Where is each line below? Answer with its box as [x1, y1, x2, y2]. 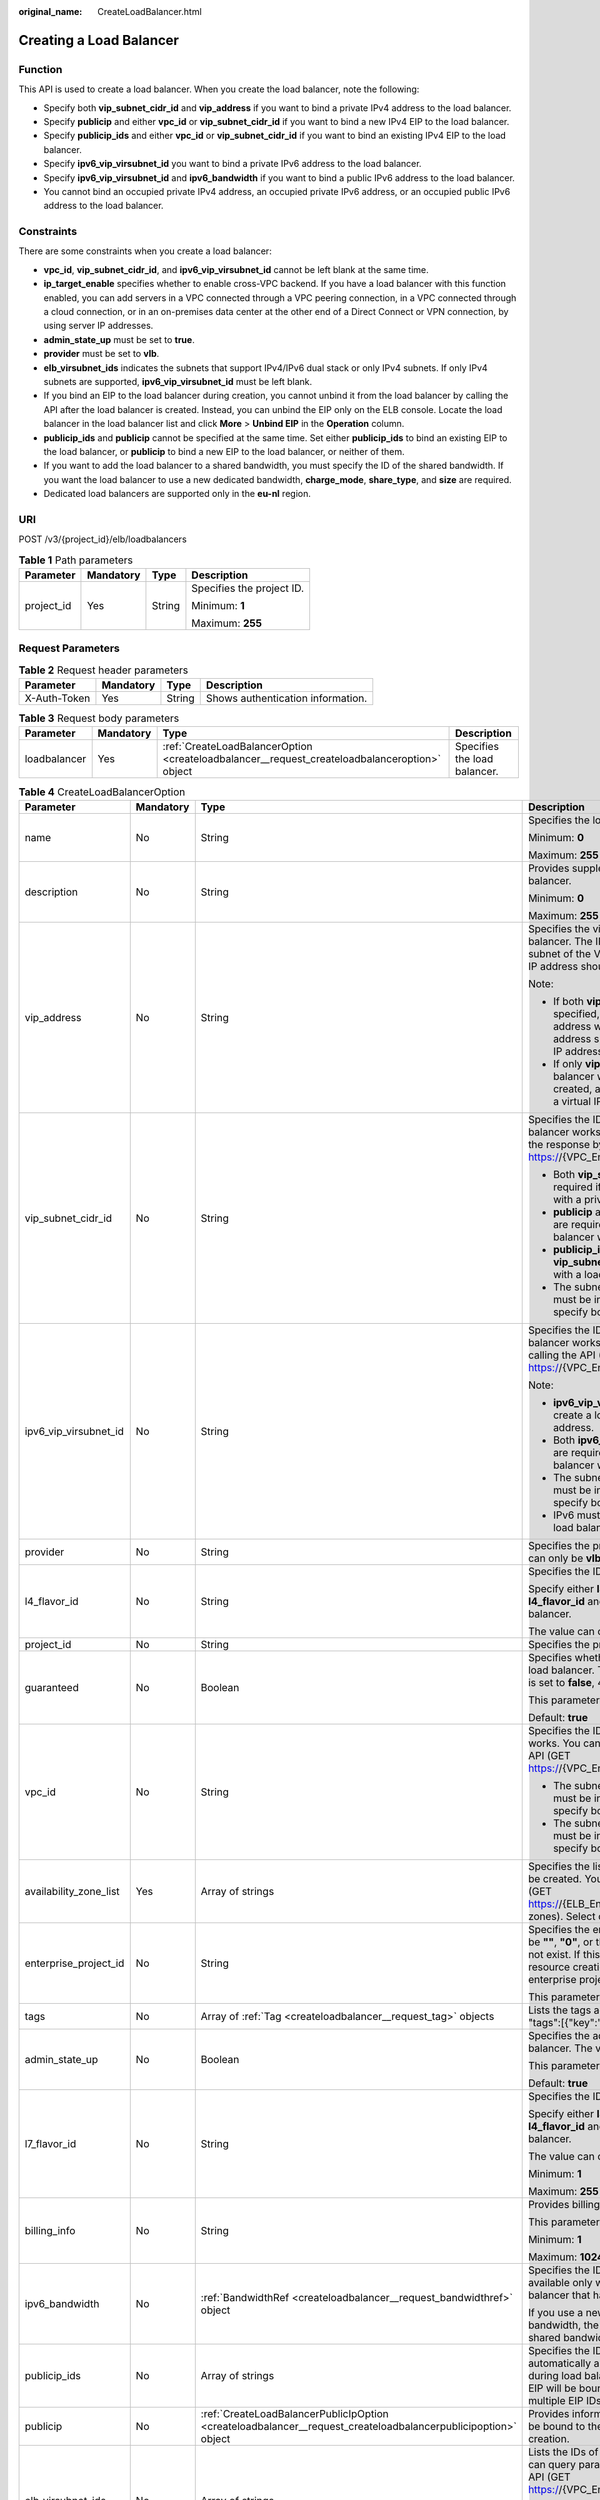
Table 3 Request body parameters [18, 711, 180, 725]
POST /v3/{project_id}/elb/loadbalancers [18, 533, 187, 545]
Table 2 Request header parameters [18, 663, 189, 677]
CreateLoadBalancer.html [97, 6, 202, 17]
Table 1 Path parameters [18, 553, 134, 567]
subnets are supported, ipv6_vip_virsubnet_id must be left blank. [43, 375, 313, 387]
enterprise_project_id [24, 1956, 125, 1970]
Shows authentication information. [205, 691, 368, 705]
